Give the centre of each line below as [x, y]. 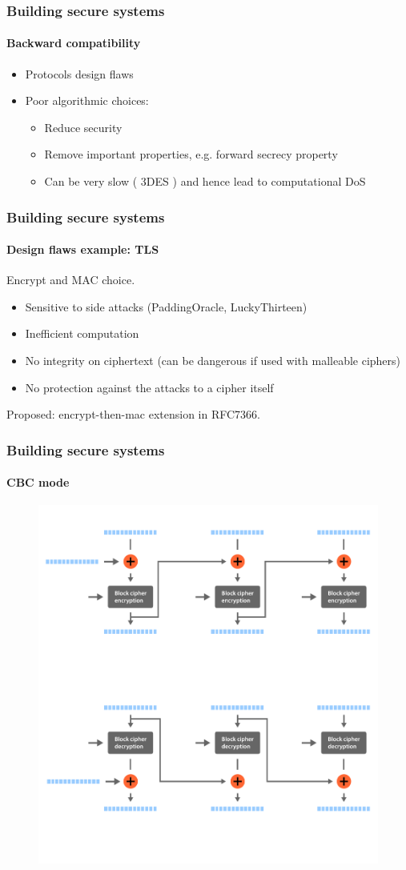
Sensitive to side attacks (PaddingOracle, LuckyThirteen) [166, 306]
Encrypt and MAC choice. [71, 280]
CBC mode [38, 482]
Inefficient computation [82, 333]
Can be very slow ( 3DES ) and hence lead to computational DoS [205, 181]
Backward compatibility [74, 43]
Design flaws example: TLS [83, 249]
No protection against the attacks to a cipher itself [149, 387]
